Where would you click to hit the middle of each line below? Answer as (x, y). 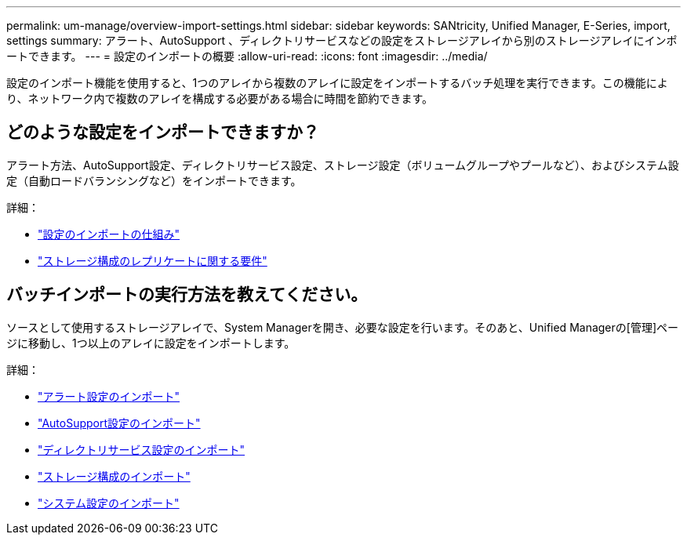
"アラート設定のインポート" (109, 396)
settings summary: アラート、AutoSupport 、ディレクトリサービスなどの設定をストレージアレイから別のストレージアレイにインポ (342, 40)
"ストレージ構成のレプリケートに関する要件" (153, 260)
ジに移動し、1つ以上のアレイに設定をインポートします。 (151, 343)
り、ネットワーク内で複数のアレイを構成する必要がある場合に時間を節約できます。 (220, 98)
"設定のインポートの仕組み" (109, 234)
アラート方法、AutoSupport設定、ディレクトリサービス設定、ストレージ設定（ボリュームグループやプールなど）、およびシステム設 (343, 165)
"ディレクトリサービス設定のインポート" (142, 449)
